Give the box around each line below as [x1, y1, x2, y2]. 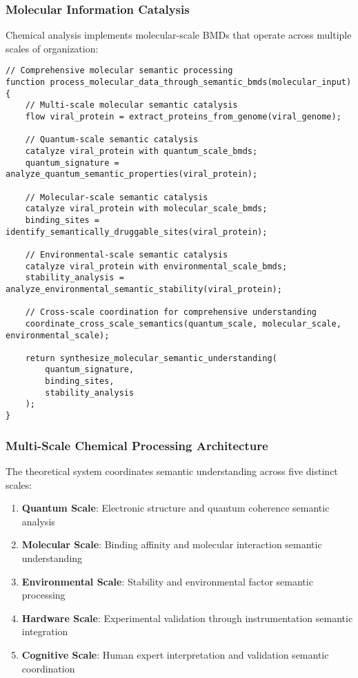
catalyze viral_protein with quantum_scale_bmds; [25, 146, 258, 156]
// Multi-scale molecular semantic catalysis [25, 100, 238, 110]
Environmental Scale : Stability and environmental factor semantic [21, 574, 313, 588]
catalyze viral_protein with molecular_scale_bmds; [25, 204, 268, 214]
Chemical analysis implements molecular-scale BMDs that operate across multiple [6, 28, 352, 42]
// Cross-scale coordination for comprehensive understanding [25, 307, 317, 318]
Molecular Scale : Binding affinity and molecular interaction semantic [21, 537, 322, 552]
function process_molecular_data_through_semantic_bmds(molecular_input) [6, 77, 352, 88]
